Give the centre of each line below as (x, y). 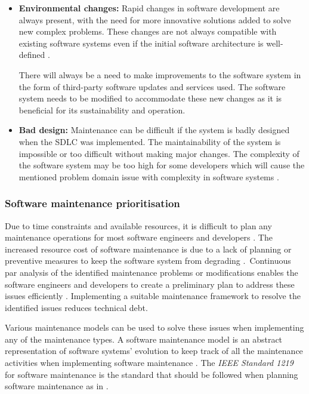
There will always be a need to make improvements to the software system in (160, 74)
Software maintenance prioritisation (92, 203)
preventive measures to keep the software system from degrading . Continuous (148, 261)
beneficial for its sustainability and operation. (102, 110)
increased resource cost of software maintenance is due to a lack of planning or (148, 249)
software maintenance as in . (57, 386)
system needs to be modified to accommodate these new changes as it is (150, 98)
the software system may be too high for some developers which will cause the (162, 165)
